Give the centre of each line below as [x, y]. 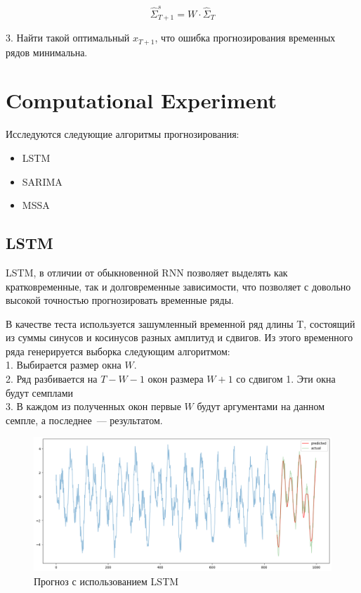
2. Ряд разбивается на [52, 379]
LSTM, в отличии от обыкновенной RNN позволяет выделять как [147, 272]
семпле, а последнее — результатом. [84, 420]
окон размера [176, 379]
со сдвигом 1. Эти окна [286, 379]
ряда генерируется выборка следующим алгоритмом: [118, 351]
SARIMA [42, 181]
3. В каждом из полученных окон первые [93, 406]
